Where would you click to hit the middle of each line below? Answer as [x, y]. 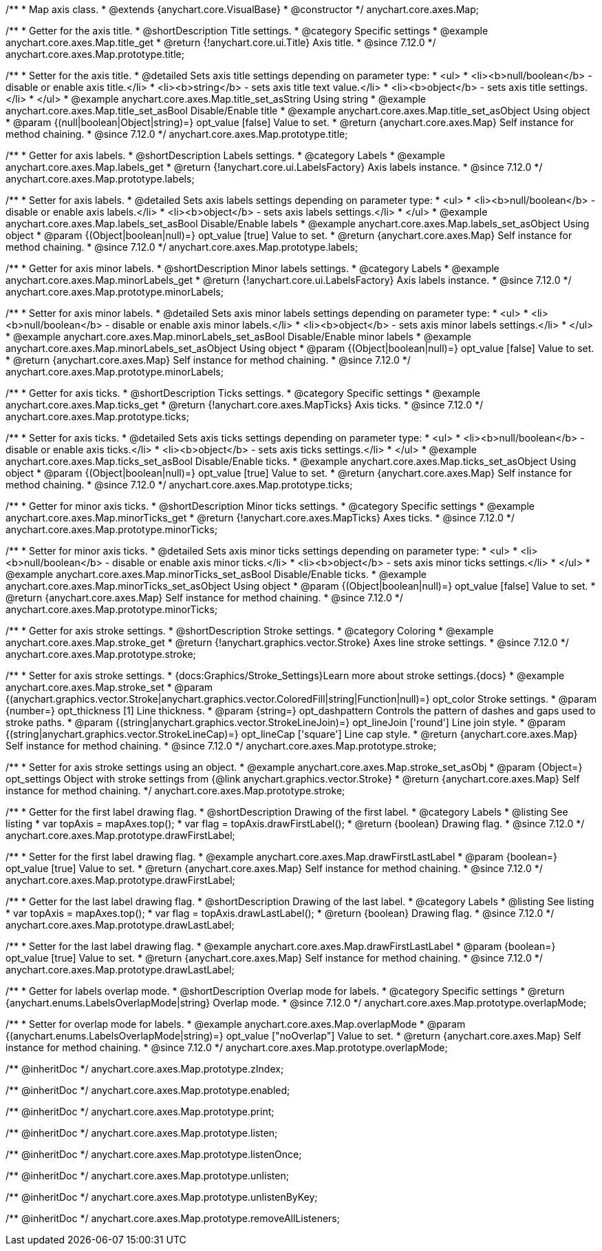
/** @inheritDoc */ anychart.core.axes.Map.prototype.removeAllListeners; [173, 1218]
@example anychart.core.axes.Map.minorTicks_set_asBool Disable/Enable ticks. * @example [216, 574]
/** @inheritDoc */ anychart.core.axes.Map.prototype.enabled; [148, 1090]
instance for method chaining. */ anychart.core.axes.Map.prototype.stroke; [175, 790]
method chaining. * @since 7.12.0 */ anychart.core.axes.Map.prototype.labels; [182, 247]
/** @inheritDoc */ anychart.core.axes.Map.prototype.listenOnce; [154, 1154]
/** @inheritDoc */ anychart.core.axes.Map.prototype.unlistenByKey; [162, 1197]
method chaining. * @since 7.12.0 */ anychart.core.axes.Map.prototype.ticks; [179, 485]
